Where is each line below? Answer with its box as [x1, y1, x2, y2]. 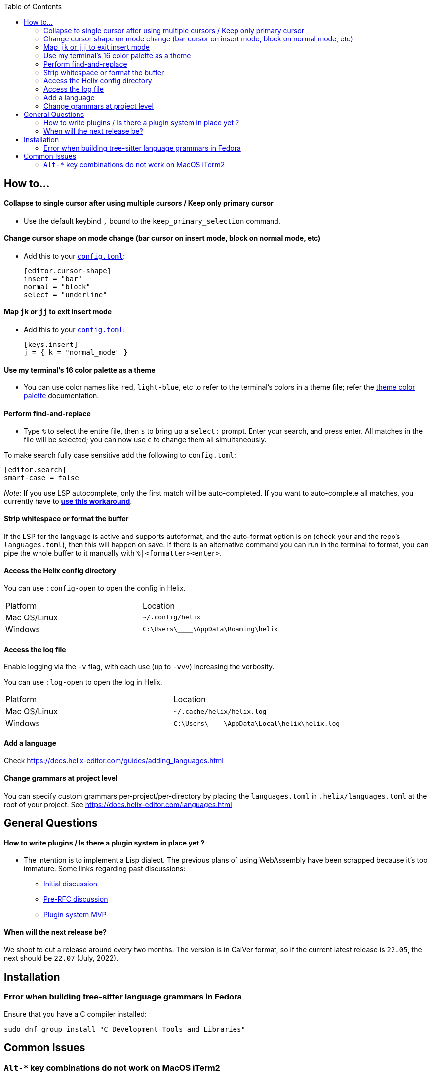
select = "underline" [24, 290, 107, 299]
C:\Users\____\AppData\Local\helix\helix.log [173, 719, 340, 727]
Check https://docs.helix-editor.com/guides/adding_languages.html [4, 756, 224, 765]
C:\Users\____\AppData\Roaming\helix [142, 625, 278, 633]
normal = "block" [24, 282, 90, 291]
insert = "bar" [24, 274, 82, 283]
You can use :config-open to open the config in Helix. [4, 583, 186, 592]
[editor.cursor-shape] [24, 267, 112, 275]
